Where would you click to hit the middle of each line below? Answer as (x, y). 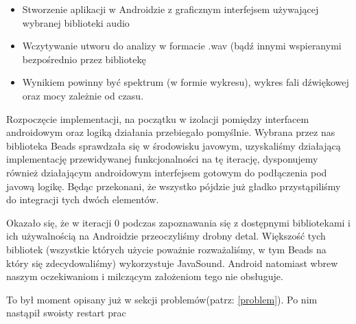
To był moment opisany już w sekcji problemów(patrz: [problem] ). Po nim (162, 299)
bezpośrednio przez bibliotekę (84, 59)
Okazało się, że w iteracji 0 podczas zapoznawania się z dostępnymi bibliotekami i (178, 222)
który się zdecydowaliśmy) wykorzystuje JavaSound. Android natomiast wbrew (172, 263)
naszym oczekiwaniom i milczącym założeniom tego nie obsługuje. (145, 276)
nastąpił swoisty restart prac (66, 313)
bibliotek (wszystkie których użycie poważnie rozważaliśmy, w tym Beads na (166, 249)
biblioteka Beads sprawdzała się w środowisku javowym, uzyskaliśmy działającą (174, 145)
